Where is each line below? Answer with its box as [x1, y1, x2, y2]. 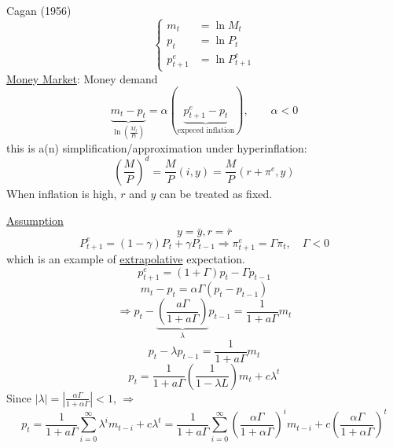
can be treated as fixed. [159, 185, 273, 201]
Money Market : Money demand [6, 70, 158, 86]
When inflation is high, [6, 185, 117, 201]
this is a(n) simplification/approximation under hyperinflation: [6, 139, 307, 156]
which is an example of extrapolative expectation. [6, 250, 245, 266]
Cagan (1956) [6, 2, 72, 18]
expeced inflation [177, 127, 235, 135]
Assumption [6, 211, 64, 228]
